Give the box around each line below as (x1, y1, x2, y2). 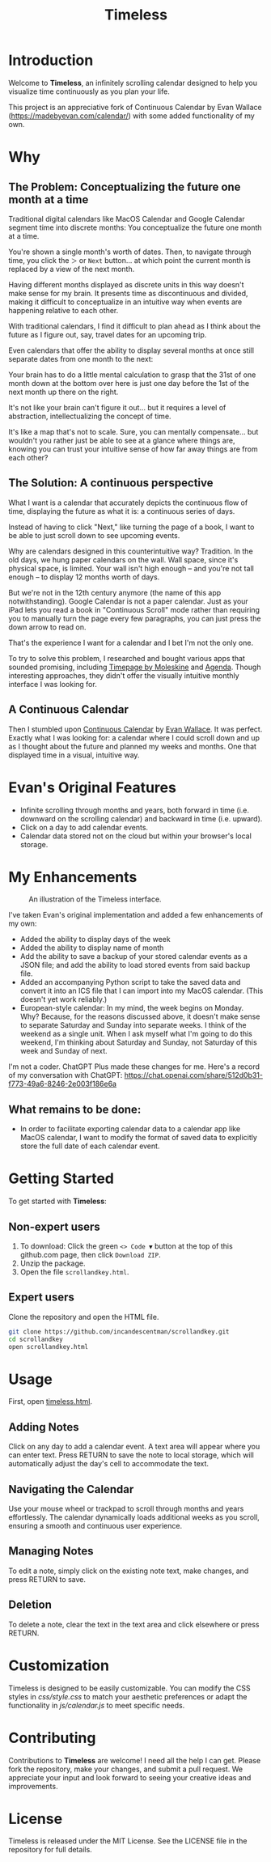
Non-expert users (8, 1219, 101, 1233)
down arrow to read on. (8, 621, 87, 632)
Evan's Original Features (8, 778, 176, 796)
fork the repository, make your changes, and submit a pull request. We (8, 1764, 243, 1774)
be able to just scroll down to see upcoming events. (8, 530, 180, 540)
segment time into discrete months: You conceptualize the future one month (8, 223, 262, 232)
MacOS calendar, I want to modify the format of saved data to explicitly (19, 1133, 257, 1143)
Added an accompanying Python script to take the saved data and (19, 978, 241, 987)
